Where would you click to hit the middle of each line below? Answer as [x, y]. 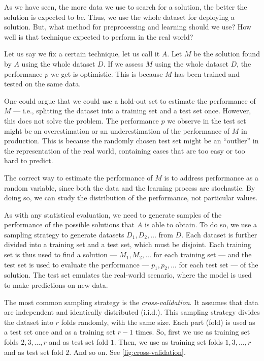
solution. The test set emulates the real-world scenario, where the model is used [128, 275]
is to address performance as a [211, 177]
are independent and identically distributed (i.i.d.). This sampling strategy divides [132, 312]
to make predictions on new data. [56, 285]
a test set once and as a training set [60, 332]
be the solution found [227, 54]
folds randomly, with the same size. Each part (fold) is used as [158, 322]
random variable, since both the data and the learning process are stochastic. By [130, 187]
